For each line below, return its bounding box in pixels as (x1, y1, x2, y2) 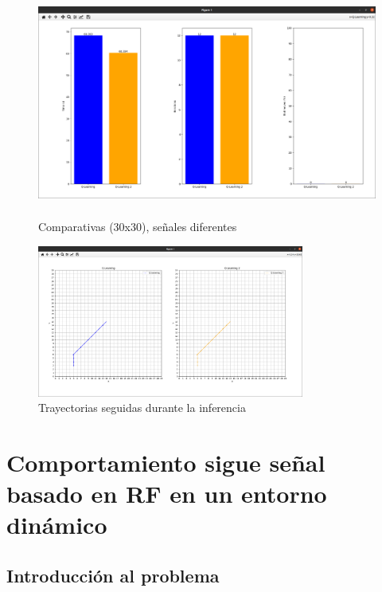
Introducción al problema (6, 563, 220, 587)
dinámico (6, 508, 107, 541)
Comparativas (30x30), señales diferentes (38, 218, 237, 235)
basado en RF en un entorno (6, 477, 327, 510)
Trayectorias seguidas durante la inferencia (38, 399, 246, 416)
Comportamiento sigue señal (6, 445, 325, 478)
